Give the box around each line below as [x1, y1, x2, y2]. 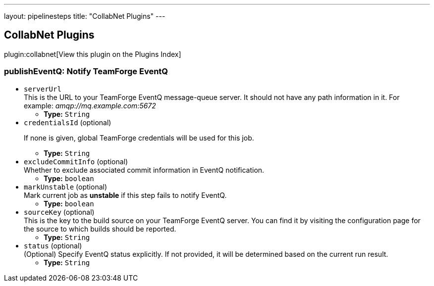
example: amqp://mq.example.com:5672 [24, 101, 156, 110]
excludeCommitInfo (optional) [24, 157, 128, 166]
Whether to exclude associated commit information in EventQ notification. [24, 165, 265, 174]
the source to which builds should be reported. [24, 224, 176, 233]
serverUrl [24, 85, 61, 93]
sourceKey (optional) [24, 207, 95, 216]
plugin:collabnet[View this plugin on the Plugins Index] [4, 49, 181, 58]
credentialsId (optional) [24, 118, 111, 127]
